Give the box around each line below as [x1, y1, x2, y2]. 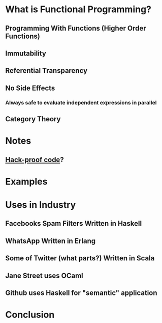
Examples [5, 176, 48, 187]
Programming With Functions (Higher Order [5, 24, 146, 33]
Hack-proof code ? [5, 155, 64, 164]
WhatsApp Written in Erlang [5, 236, 95, 245]
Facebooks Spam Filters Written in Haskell [5, 219, 142, 228]
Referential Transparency [5, 66, 88, 75]
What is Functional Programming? [5, 4, 151, 15]
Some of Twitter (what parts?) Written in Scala [5, 254, 155, 263]
